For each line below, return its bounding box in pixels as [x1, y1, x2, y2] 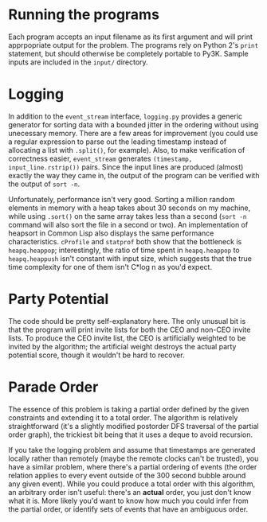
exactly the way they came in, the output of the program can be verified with [8, 170, 260, 180]
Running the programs [8, 6, 159, 24]
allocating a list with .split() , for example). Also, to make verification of [8, 145, 245, 154]
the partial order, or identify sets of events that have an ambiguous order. [8, 504, 249, 514]
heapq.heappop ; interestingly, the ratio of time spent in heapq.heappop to [8, 245, 241, 255]
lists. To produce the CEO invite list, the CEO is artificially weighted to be [8, 333, 246, 343]
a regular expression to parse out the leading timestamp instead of [8, 137, 227, 146]
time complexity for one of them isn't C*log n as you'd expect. [8, 262, 213, 271]
